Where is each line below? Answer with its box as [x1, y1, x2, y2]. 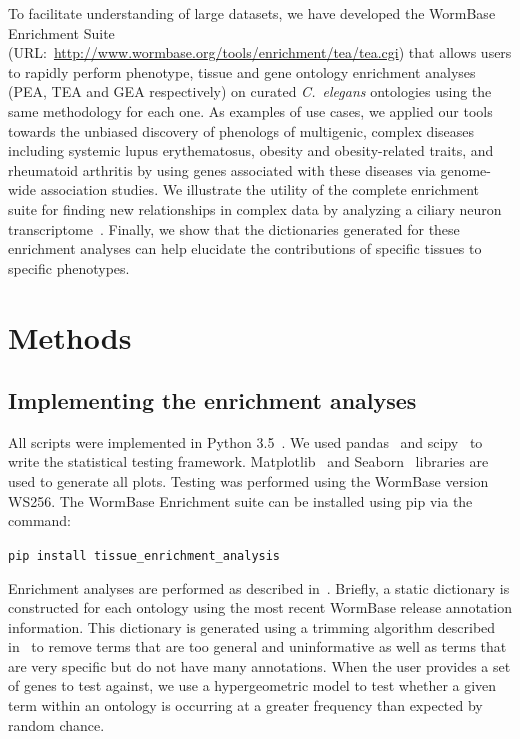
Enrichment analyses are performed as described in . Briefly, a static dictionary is [8, 577, 510, 598]
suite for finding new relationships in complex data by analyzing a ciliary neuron [8, 198, 502, 219]
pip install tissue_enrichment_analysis [8, 548, 281, 563]
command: [8, 510, 71, 531]
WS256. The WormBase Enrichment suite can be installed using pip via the [8, 490, 473, 511]
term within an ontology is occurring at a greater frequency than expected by [8, 695, 483, 716]
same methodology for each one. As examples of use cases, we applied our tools [8, 100, 493, 121]
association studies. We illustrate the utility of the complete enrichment [40, 179, 480, 200]
